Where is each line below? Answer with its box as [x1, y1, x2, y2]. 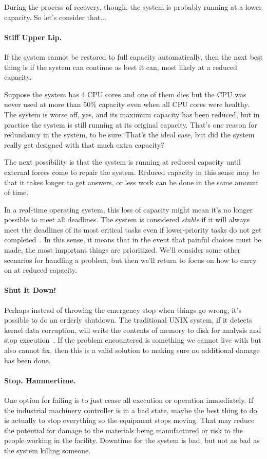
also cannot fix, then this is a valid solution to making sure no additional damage [4, 345, 260, 356]
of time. [4, 187, 29, 198]
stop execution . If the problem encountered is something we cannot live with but [4, 334, 261, 345]
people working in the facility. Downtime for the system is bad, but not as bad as [4, 435, 260, 446]
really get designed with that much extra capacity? [4, 139, 164, 150]
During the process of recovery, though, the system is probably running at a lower [4, 2, 262, 12]
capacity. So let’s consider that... [4, 11, 106, 22]
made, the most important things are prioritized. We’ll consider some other [4, 244, 241, 255]
